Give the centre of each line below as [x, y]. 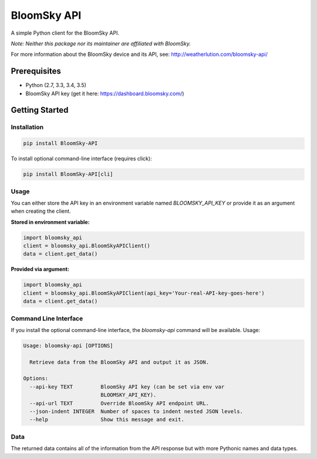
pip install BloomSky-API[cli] [68, 174]
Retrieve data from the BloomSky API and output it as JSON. [119, 362]
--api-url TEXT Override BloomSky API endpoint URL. [119, 403]
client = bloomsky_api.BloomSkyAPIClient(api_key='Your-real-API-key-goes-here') [144, 293]
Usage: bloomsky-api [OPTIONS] [68, 346]
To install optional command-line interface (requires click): [81, 159]
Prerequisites [36, 71]
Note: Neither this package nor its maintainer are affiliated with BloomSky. [101, 43]
